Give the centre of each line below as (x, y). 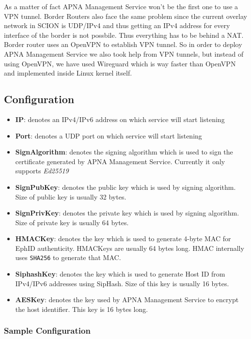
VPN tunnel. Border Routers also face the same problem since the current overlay (126, 16)
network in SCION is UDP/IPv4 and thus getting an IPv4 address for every (117, 25)
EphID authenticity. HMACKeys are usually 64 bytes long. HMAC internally (130, 248)
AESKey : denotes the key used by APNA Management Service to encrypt (127, 300)
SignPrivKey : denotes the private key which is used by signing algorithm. (127, 213)
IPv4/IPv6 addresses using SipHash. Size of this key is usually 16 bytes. (122, 283)
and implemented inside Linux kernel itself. (68, 73)
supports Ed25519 (42, 171)
